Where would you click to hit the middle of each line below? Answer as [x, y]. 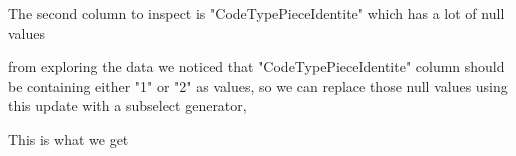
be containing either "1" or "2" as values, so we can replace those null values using [258, 85]
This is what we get [68, 138]
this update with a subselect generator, [127, 105]
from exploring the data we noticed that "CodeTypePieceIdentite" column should [256, 66]
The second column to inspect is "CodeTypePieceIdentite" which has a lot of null [256, 13]
